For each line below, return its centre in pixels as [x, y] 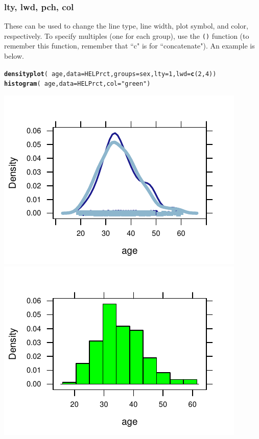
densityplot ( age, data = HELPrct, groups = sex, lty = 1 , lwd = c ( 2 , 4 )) [110, 74]
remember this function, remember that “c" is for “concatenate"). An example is [129, 46]
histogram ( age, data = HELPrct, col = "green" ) [77, 84]
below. [14, 56]
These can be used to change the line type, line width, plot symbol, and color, [126, 26]
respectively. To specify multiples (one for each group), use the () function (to [127, 35]
